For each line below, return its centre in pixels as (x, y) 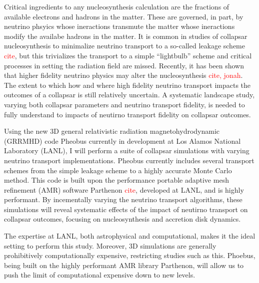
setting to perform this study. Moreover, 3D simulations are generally (110, 245)
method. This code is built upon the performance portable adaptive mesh (116, 180)
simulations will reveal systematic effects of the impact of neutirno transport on (126, 209)
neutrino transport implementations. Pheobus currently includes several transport (129, 160)
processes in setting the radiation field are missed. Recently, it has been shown (124, 65)
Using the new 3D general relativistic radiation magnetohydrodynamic (112, 131)
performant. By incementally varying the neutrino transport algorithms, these (123, 199)
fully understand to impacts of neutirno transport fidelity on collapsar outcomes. (127, 114)
